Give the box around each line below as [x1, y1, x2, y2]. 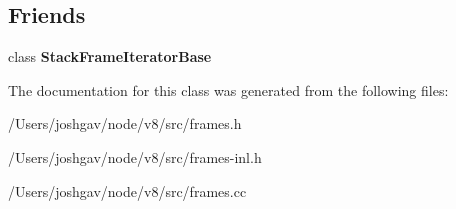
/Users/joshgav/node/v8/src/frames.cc [8, 180, 247, 201]
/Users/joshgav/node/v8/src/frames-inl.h [8, 146, 262, 167]
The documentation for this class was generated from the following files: [8, 79, 449, 100]
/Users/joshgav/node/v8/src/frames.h [8, 113, 242, 134]
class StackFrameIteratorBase [8, 46, 212, 67]
